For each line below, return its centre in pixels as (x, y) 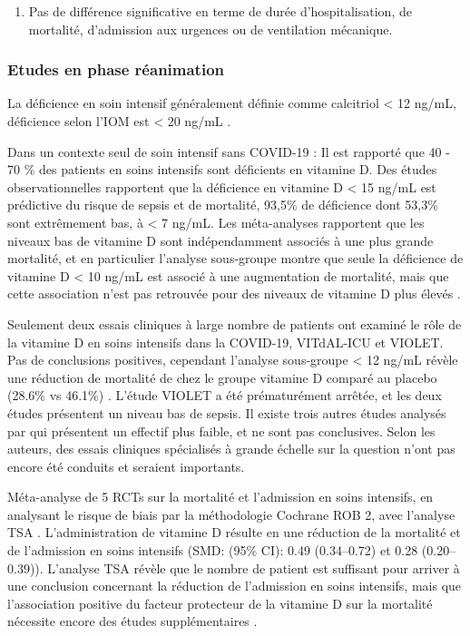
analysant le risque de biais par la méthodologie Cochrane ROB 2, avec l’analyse (231, 514)
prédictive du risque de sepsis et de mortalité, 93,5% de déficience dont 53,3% (223, 205)
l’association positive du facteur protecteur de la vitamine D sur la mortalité (220, 603)
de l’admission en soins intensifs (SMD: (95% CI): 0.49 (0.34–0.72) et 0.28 (213, 550)
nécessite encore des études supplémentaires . (132, 621)
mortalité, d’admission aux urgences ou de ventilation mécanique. (211, 29)
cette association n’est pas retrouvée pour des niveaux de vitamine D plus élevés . (234, 294)
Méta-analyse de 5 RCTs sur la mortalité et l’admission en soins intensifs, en (220, 497)
